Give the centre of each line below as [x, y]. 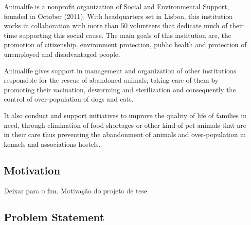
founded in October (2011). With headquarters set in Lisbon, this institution [118, 16]
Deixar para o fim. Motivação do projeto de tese [76, 190]
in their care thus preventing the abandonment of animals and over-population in [125, 134]
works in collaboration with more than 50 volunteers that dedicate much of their [124, 26]
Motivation [32, 170]
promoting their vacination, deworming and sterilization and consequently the [120, 89]
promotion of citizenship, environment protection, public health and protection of [125, 44]
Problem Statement [54, 216]
